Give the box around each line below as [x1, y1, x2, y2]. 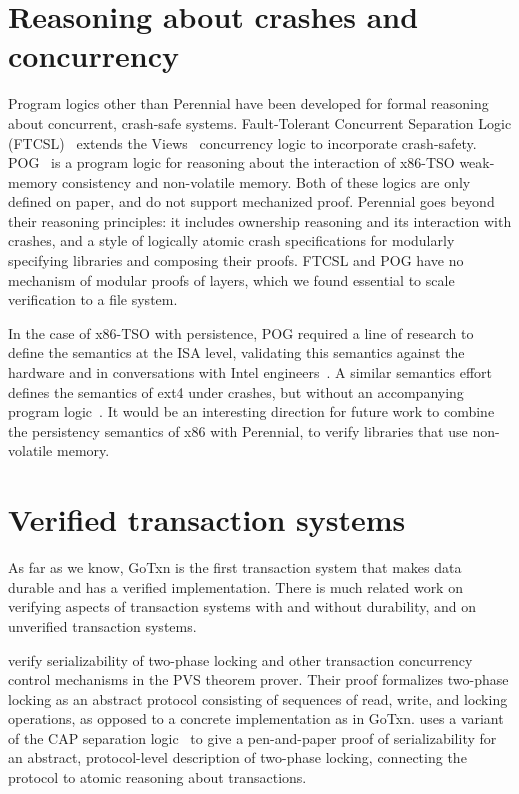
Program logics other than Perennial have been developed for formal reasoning [8, 93, 489, 114]
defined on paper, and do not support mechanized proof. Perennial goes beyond [8, 191, 495, 212]
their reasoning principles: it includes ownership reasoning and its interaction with [8, 210, 512, 231]
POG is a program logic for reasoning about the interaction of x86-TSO [8, 152, 455, 173]
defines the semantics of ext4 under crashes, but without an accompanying [8, 381, 464, 402]
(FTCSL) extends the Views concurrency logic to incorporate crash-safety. [8, 132, 477, 153]
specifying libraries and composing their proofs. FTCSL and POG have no [8, 250, 464, 271]
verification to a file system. [8, 289, 178, 310]
